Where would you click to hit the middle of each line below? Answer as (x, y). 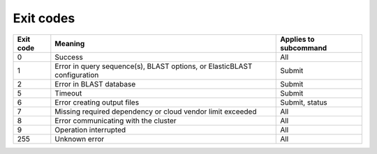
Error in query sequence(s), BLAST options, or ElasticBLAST (154, 66)
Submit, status (304, 102)
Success (69, 57)
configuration (77, 75)
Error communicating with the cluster (116, 121)
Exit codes (44, 18)
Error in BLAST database (95, 84)
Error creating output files (97, 102)
